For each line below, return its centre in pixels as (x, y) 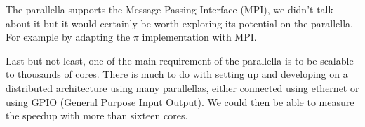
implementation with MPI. (199, 37)
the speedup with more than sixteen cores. (97, 115)
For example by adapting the (68, 37)
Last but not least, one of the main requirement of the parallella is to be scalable (180, 60)
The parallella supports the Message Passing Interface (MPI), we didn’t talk (170, 9)
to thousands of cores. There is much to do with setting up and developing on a (177, 74)
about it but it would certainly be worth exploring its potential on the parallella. (179, 23)
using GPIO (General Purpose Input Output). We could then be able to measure (180, 101)
